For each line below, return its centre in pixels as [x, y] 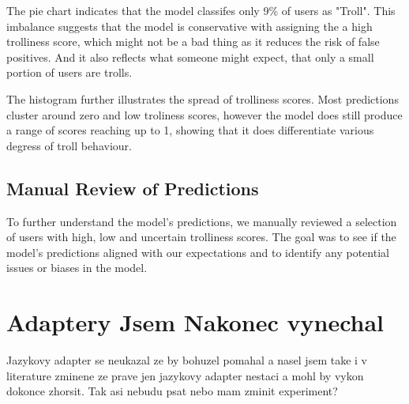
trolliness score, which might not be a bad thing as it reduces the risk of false [193, 42]
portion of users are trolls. [69, 72]
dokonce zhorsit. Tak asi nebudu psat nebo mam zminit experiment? [172, 391]
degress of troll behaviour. [69, 145]
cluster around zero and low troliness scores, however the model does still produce [204, 114]
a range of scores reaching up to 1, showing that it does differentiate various [190, 130]
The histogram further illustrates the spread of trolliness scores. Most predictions [203, 98]
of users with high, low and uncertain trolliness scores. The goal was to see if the [201, 237]
